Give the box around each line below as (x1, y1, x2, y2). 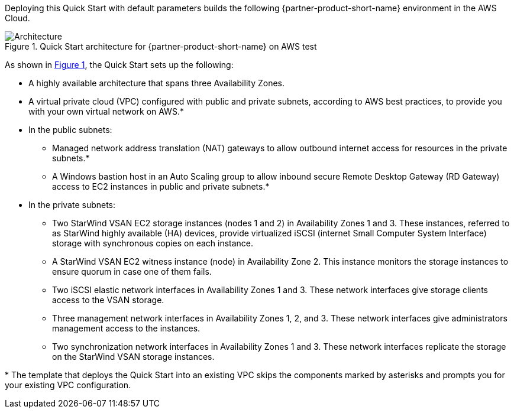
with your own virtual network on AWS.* (28, 106, 184, 116)
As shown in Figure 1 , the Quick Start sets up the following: (5, 60, 234, 70)
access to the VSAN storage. (52, 295, 164, 305)
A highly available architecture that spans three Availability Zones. (28, 78, 285, 88)
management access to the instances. (52, 323, 201, 333)
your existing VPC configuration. (5, 380, 131, 390)
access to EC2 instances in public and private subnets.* (52, 181, 270, 191)
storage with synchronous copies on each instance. (52, 238, 254, 248)
